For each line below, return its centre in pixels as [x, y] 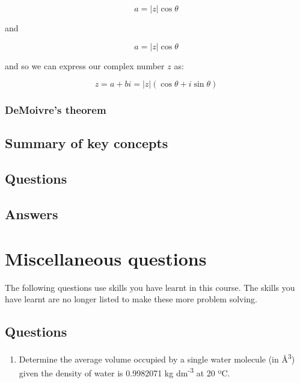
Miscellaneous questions [106, 258]
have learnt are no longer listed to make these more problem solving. [131, 299]
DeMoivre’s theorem [56, 110]
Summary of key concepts [87, 143]
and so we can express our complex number [85, 65]
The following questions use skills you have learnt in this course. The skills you [150, 287]
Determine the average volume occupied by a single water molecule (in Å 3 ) [157, 358]
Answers [32, 213]
